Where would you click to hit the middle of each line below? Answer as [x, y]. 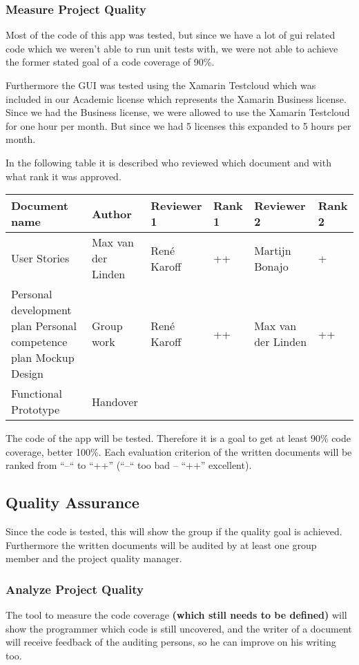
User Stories [40, 258]
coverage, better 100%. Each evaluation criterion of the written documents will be [179, 451]
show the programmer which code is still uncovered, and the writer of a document [179, 628]
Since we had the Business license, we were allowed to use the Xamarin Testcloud [178, 112]
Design [27, 374]
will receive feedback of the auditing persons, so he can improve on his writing [171, 642]
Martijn [273, 250]
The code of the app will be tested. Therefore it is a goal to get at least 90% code [178, 438]
